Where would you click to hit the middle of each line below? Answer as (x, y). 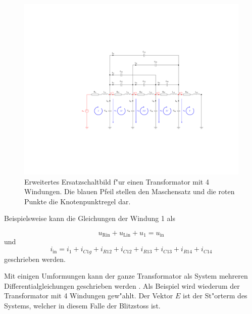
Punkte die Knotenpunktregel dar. (78, 201)
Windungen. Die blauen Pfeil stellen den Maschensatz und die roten (130, 191)
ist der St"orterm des (215, 296)
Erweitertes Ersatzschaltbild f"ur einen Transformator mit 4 (117, 181)
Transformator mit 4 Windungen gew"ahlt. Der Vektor (89, 296)
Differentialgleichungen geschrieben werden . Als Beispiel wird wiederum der (122, 285)
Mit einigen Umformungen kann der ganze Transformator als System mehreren (126, 276)
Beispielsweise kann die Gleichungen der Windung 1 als (90, 218)
